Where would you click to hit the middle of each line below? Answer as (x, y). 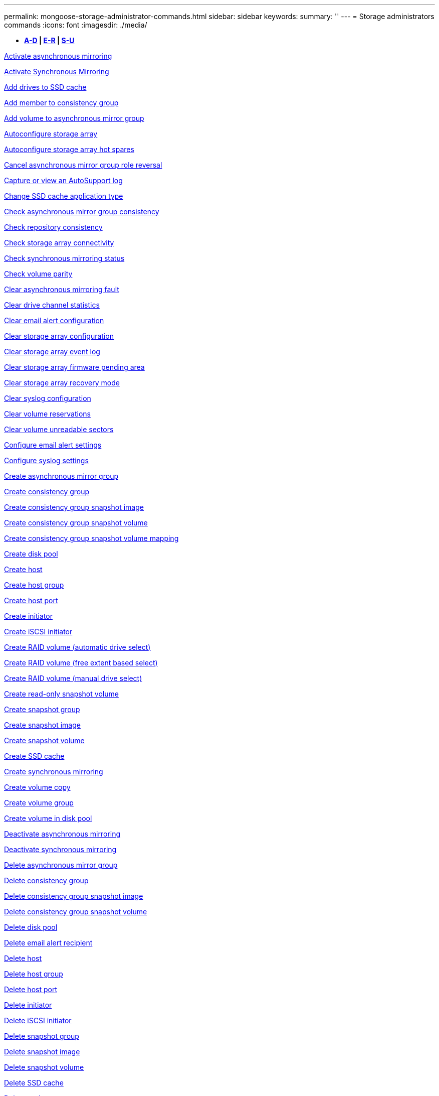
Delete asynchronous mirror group (61, 865)
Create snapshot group (42, 709)
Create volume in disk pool (48, 818)
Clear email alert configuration (54, 320)
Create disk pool (31, 554)
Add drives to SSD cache (45, 87)
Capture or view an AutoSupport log (63, 180)
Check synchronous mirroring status (64, 258)
